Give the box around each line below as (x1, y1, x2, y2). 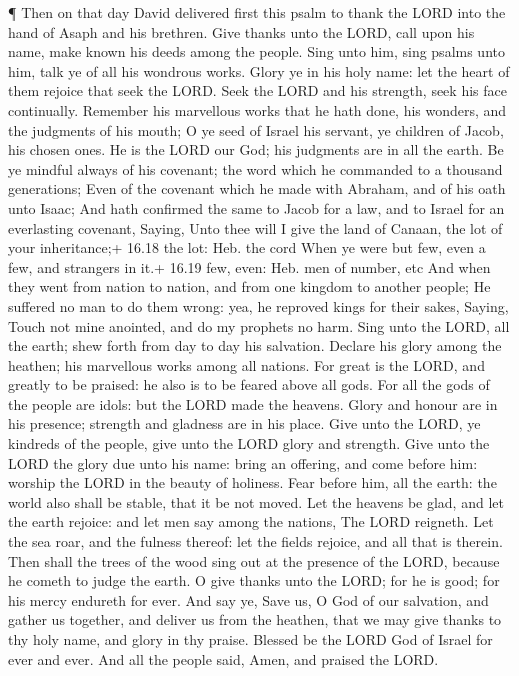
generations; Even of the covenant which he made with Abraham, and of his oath (8, 178, 506, 199)
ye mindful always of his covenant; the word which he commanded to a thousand (8, 158, 503, 179)
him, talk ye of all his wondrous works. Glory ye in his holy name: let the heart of (8, 60, 510, 81)
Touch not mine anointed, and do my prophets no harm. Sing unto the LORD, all (8, 315, 510, 336)
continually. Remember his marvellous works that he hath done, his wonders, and (8, 99, 507, 120)
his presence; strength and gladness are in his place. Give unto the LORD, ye (8, 413, 481, 434)
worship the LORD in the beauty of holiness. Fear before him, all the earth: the (8, 472, 497, 493)
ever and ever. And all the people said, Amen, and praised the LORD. (8, 648, 439, 669)
